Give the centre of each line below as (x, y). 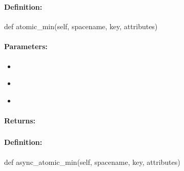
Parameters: (26, 46)
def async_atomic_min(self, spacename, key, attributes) (92, 162)
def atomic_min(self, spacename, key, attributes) (81, 26)
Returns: (20, 120)
